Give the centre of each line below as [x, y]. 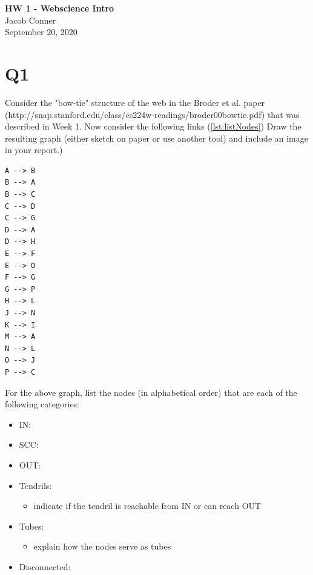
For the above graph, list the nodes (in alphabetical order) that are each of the [151, 392]
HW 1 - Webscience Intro [60, 8]
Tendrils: [35, 485]
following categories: [42, 404]
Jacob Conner [31, 20]
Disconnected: [45, 566]
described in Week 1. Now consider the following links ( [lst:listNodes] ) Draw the [153, 126]
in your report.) [34, 150]
